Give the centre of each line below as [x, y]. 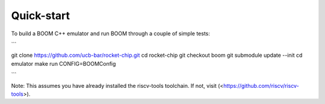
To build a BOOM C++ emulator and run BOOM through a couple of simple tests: [111, 33]
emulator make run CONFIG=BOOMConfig [63, 63]
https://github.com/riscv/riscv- [261, 85]
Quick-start [41, 16]
